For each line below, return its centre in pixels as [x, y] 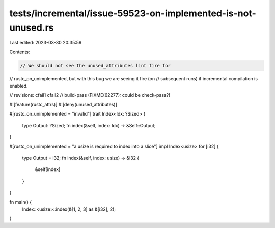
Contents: [20, 52]
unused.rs [32, 27]
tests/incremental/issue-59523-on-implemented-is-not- [133, 13]
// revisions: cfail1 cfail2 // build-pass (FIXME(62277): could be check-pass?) [90, 95]
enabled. [19, 86]
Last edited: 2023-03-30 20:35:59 [46, 43]
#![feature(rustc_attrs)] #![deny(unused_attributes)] [63, 104]
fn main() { [21, 202]
